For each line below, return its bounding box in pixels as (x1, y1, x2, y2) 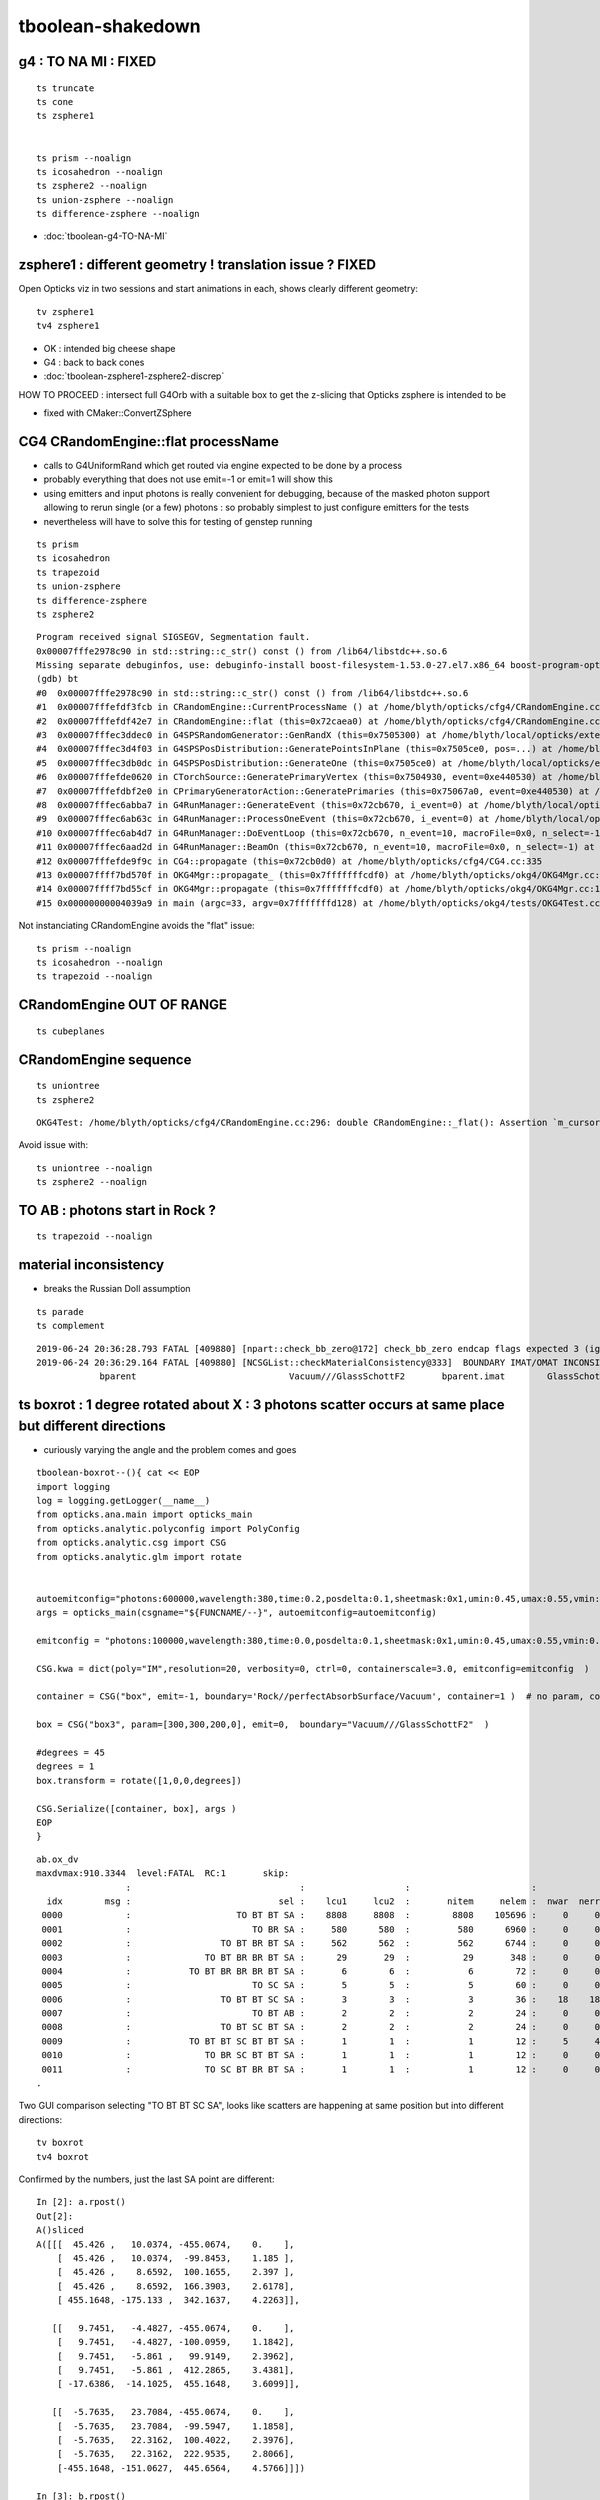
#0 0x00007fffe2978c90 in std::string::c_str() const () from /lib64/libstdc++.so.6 (36, 687, 469, 699)
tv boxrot (36, 2137, 84, 2149)
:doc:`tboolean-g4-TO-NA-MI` (43, 230, 168, 242)
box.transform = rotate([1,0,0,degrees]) (36, 1775, 242, 1786)
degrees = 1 (36, 1761, 95, 1772)
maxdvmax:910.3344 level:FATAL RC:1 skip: (36, 1868, 290, 1879)
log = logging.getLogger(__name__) (36, 1495, 211, 1506)
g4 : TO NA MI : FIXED (18, 53, 157, 70)
